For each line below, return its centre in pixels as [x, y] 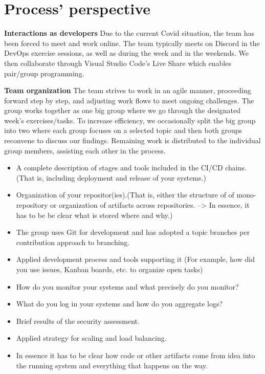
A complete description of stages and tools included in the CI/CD [119, 168]
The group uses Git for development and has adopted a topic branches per [133, 232]
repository [32, 205]
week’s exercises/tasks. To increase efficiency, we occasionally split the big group [130, 120]
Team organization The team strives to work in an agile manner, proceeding [128, 90]
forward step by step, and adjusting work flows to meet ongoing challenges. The [129, 100]
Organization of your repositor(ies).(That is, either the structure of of [125, 195]
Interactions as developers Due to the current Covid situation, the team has [129, 33]
